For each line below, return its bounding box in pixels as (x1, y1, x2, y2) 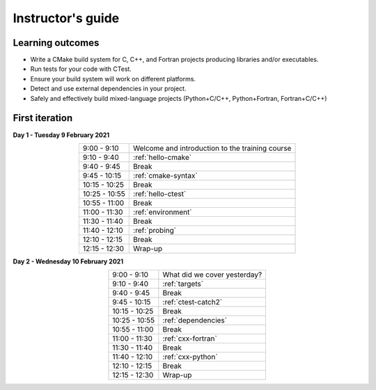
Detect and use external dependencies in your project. (30, 84, 187, 93)
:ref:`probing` (133, 225, 177, 235)
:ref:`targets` (162, 279, 204, 289)
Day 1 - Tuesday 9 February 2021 (13, 131, 110, 139)
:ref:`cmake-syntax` (133, 170, 198, 180)
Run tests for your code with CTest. (30, 65, 132, 73)
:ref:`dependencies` (162, 316, 228, 325)
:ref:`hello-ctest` (133, 188, 187, 198)
